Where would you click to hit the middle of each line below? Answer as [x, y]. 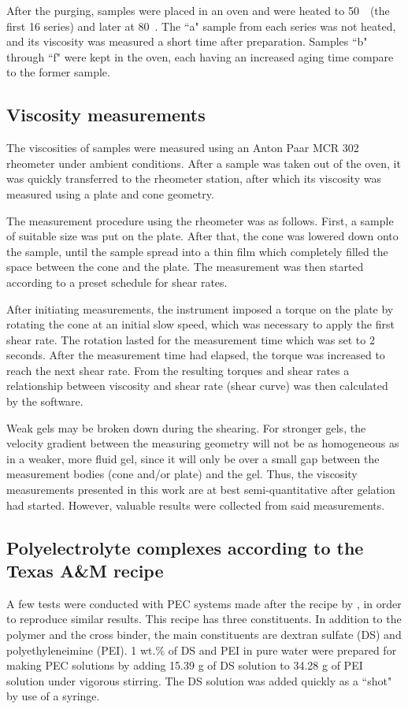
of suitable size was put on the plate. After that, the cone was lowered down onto [202, 236]
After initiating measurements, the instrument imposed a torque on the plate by [200, 308]
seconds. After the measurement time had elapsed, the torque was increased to [196, 355]
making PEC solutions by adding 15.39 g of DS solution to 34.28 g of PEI [185, 665]
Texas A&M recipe [85, 571]
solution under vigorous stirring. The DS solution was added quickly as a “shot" [199, 680]
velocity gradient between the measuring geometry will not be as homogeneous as [203, 443]
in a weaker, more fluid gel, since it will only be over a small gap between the [193, 458]
